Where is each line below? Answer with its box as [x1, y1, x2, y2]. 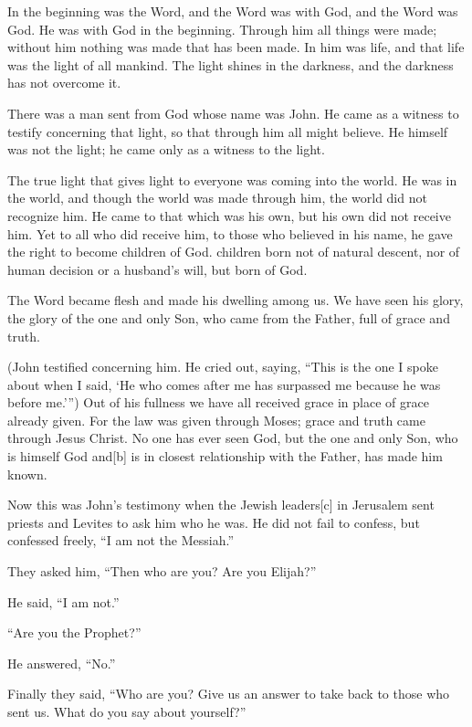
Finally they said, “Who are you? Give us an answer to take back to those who [7, 684, 450, 703]
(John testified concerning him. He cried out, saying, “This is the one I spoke [7, 357, 438, 376]
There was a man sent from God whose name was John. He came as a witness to [7, 103, 459, 122]
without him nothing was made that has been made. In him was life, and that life [7, 37, 465, 57]
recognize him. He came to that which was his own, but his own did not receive [7, 205, 451, 225]
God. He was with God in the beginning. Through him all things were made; [7, 19, 437, 38]
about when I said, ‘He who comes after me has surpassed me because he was [7, 374, 441, 394]
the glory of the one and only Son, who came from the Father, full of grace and [7, 308, 450, 327]
